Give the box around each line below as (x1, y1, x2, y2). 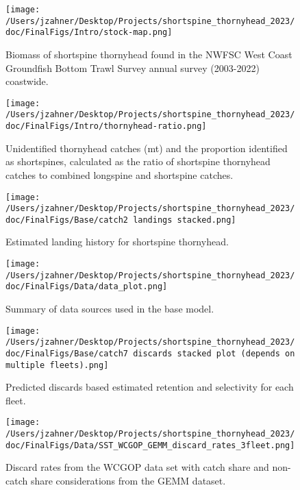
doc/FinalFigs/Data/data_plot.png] (5, 282, 168, 292)
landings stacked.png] (133, 215, 236, 225)
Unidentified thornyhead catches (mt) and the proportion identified (5, 140, 288, 155)
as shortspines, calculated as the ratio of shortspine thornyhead (5, 154, 271, 169)
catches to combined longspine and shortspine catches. (5, 167, 234, 182)
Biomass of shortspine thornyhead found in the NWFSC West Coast (5, 47, 292, 61)
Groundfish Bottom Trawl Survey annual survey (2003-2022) (5, 60, 260, 75)
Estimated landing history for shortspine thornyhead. (5, 234, 229, 249)
